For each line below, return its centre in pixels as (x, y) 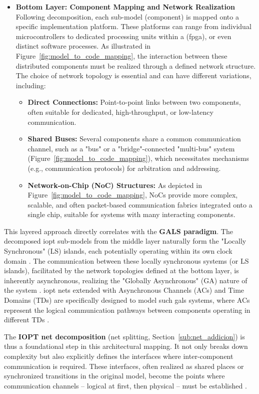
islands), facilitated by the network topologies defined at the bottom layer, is (121, 270)
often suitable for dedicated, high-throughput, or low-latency (120, 112)
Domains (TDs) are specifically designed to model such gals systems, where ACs (127, 300)
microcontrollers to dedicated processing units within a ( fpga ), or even (123, 36)
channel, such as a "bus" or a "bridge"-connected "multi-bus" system (131, 148)
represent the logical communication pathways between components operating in (127, 310)
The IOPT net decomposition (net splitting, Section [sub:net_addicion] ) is (124, 336)
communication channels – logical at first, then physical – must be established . (125, 385)
